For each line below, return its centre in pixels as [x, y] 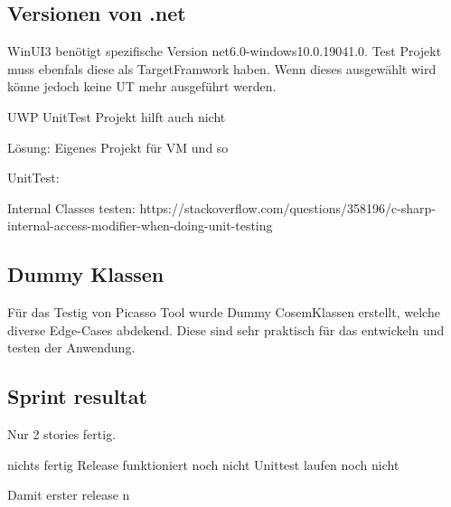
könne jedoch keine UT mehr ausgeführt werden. [142, 86]
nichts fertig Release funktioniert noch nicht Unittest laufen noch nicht [203, 464]
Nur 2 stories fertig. [62, 434]
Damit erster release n [69, 495]
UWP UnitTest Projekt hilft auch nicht [117, 116]
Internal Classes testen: [71, 207]
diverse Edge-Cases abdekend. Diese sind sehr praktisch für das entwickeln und [226, 329]
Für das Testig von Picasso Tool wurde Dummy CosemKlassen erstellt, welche [224, 312]
